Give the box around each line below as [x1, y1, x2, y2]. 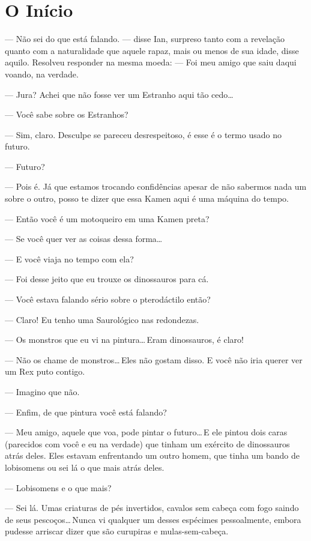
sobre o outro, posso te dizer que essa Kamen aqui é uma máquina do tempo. [5, 192, 289, 205]
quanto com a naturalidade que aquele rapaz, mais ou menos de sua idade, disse [5, 44, 299, 56]
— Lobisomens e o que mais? [5, 481, 112, 494]
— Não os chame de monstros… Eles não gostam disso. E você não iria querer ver [5, 353, 303, 366]
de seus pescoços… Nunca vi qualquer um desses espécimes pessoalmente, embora [5, 513, 301, 525]
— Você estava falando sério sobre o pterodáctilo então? [5, 293, 211, 306]
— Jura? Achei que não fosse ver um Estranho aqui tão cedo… [5, 88, 234, 100]
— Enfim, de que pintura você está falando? [5, 405, 167, 418]
